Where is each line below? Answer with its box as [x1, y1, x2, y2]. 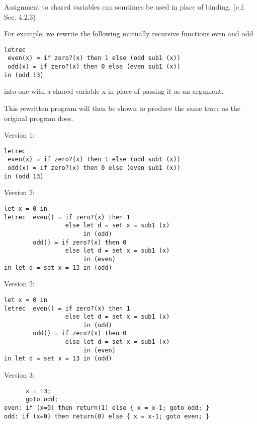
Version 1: [4, 130, 35, 140]
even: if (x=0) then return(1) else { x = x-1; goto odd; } [4, 404, 210, 411]
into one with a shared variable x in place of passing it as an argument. [4, 86, 224, 96]
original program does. [4, 112, 73, 123]
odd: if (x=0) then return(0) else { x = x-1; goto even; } [4, 412, 210, 420]
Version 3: [4, 370, 35, 380]
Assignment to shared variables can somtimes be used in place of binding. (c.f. [4, 2, 245, 12]
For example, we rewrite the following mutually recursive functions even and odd [4, 28, 253, 39]
